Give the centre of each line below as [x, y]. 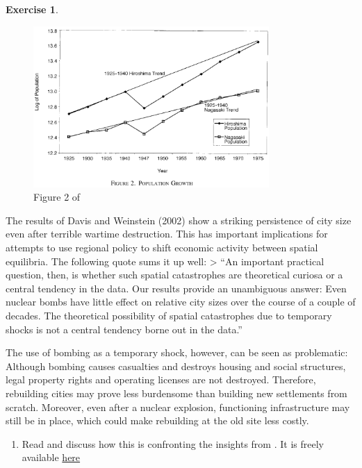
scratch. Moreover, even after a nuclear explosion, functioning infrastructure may [178, 407]
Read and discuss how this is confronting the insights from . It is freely [173, 443]
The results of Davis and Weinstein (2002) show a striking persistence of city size [179, 220]
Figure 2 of [57, 197]
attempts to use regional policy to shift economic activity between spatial [162, 247]
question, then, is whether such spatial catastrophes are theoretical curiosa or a [174, 275]
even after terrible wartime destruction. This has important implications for [167, 234]
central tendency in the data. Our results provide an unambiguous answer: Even [176, 288]
